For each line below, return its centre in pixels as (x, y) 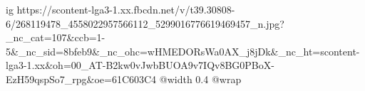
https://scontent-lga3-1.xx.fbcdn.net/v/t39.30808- (126, 9)
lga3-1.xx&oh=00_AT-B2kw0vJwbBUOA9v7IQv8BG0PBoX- (140, 65)
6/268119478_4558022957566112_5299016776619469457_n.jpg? (145, 23)
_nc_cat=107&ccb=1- (56, 37)
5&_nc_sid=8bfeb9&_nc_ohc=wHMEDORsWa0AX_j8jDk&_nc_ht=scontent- (183, 51)
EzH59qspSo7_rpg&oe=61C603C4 (81, 79)
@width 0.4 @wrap (200, 79)
